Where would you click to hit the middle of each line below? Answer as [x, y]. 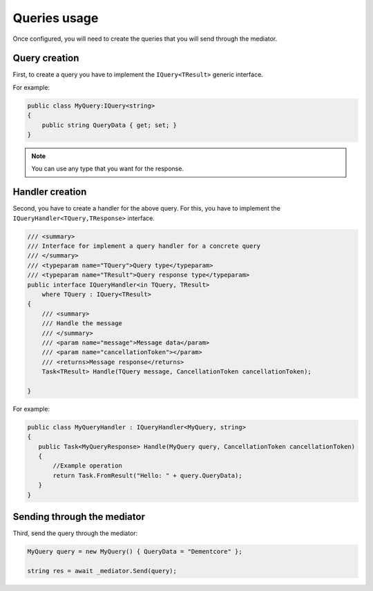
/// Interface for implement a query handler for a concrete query [144, 246]
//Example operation [87, 466]
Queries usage [56, 18]
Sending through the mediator [79, 517]
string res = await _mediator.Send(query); [102, 571]
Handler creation [50, 192]
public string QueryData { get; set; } [109, 125]
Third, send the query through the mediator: [75, 533]
